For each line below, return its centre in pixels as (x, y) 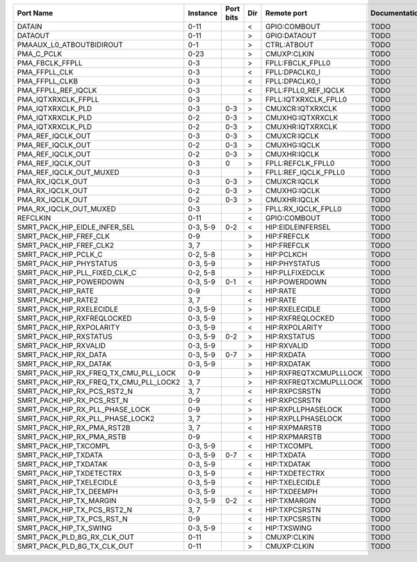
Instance (203, 13)
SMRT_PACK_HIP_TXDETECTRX (69, 473)
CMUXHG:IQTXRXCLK (302, 118)
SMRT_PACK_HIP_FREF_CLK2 (66, 245)
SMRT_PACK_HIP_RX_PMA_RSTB (72, 437)
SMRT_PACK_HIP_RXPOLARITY (68, 328)
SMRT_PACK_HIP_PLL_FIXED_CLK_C (77, 273)
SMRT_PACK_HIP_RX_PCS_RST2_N (75, 391)
